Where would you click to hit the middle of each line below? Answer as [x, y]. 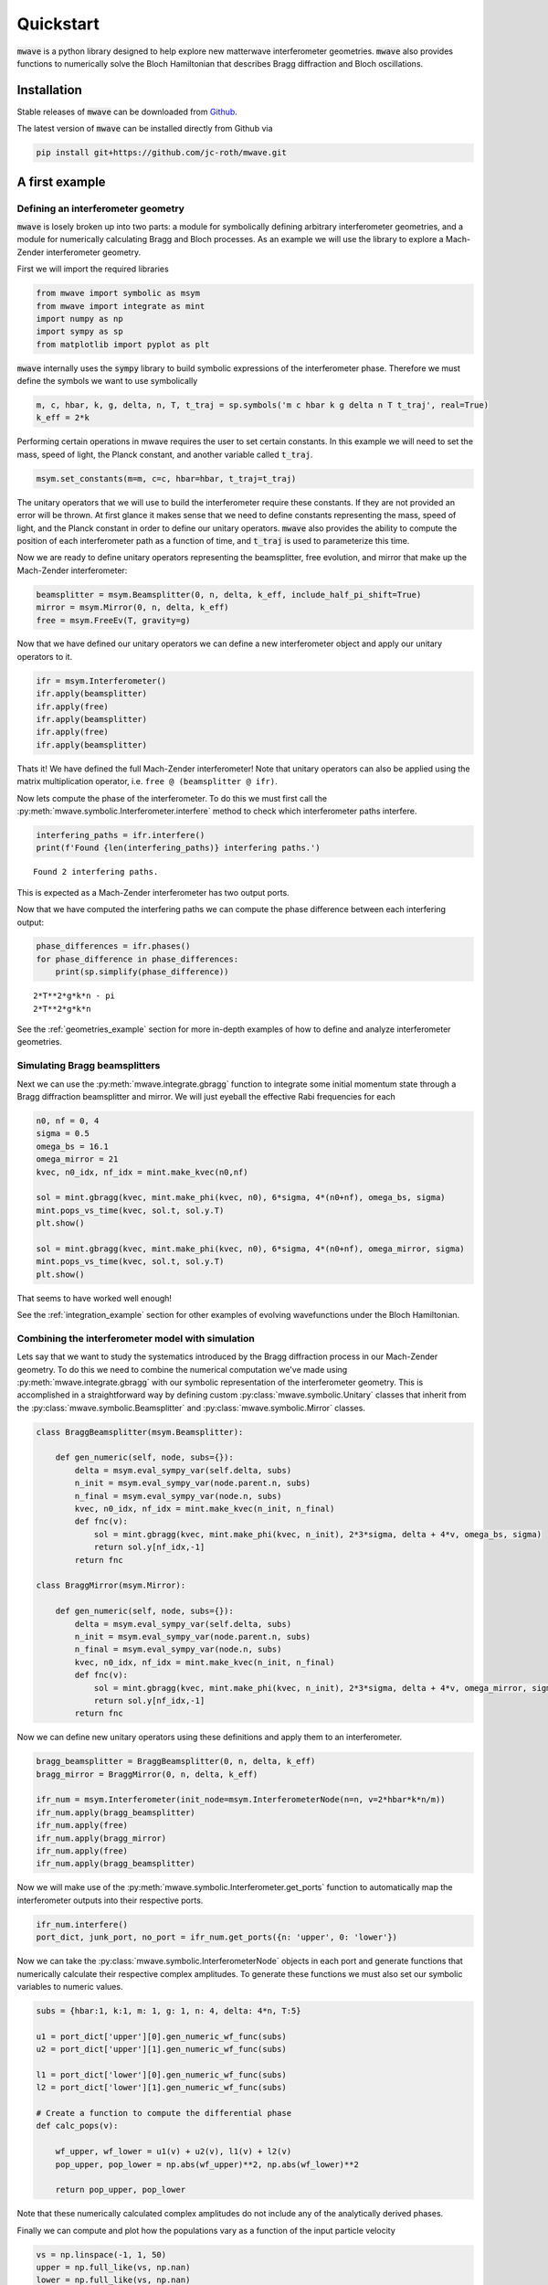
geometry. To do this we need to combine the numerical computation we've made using [182, 1369]
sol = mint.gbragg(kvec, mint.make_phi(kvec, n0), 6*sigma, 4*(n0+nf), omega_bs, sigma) [241, 1198]
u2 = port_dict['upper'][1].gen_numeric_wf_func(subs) [161, 2049]
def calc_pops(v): [77, 2126]
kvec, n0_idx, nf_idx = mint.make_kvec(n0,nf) [142, 1172]
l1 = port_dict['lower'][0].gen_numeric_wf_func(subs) [161, 2074]
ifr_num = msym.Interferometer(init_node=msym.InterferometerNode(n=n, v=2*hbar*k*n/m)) [241, 1800]
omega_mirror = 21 [77, 1159]
